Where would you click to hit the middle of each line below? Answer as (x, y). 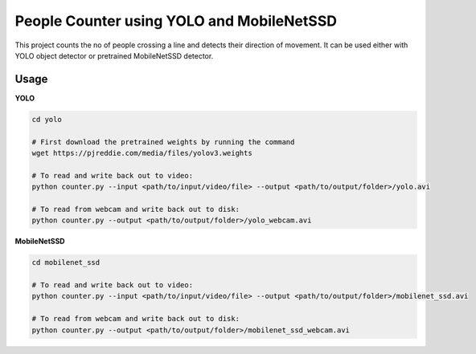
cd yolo (47, 119)
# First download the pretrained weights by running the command (163, 142)
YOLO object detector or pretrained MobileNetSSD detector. (114, 55)
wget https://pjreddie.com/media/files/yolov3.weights (142, 153)
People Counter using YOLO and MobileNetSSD (176, 21)
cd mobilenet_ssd (66, 262)
